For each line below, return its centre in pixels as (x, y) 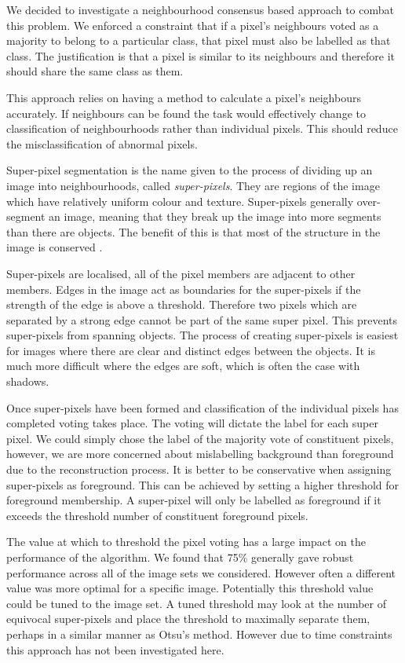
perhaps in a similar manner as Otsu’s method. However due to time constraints (199, 634)
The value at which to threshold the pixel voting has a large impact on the (186, 542)
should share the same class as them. (95, 71)
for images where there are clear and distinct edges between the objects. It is (191, 350)
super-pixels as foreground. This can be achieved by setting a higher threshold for (203, 484)
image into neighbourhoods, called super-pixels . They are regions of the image (193, 185)
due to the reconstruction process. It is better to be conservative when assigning (199, 469)
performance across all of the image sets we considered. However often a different (201, 572)
